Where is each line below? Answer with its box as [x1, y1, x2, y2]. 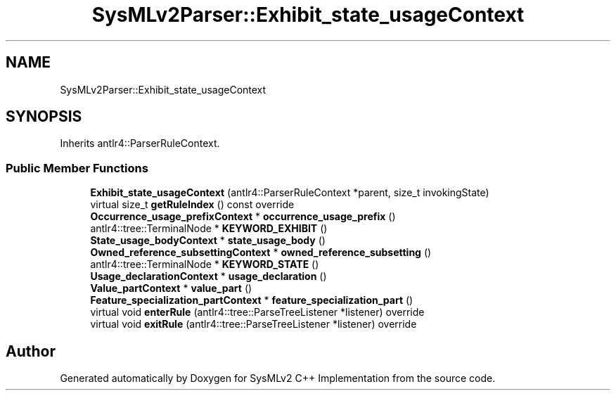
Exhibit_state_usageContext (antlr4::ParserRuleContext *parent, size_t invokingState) [90, 186, 489, 199]
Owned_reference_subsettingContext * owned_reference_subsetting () [90, 246, 432, 259]
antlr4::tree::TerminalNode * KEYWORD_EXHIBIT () [90, 222, 328, 235]
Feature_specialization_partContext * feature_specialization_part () [90, 294, 413, 307]
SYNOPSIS [6, 108, 82, 126]
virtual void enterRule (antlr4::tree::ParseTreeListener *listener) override [90, 306, 425, 319]
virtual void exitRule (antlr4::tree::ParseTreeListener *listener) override [90, 318, 417, 331]
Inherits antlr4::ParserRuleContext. [60, 137, 220, 150]
